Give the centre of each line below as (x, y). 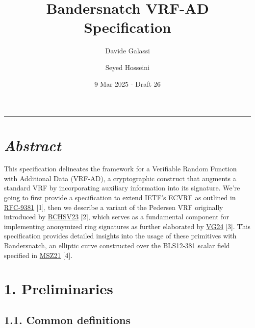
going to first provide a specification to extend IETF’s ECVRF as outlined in (120, 197)
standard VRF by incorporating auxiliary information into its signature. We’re (122, 188)
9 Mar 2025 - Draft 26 (127, 83)
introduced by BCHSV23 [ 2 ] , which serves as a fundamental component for (117, 217)
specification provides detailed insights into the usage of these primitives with (120, 236)
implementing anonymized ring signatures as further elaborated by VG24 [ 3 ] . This (127, 226)
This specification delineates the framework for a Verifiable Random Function (120, 169)
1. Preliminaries (59, 289)
